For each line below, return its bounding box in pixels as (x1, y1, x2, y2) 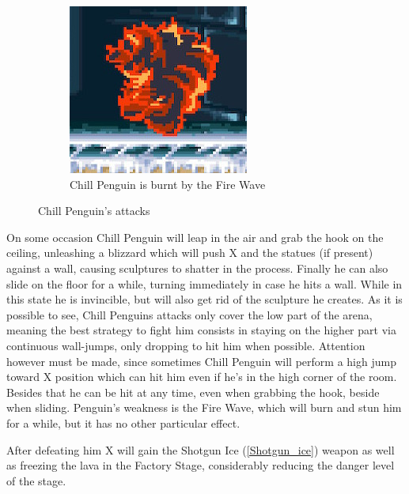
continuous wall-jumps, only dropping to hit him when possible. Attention (6, 337, 365, 353)
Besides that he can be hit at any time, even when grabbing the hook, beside (6, 383, 380, 400)
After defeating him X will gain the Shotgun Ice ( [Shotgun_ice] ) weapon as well (6, 441, 395, 458)
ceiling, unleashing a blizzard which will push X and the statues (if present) (6, 244, 373, 261)
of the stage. (6, 472, 66, 488)
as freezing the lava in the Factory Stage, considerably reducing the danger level (6, 457, 395, 473)
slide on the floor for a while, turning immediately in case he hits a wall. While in (6, 275, 403, 292)
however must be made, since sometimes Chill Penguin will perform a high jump (6, 353, 396, 369)
